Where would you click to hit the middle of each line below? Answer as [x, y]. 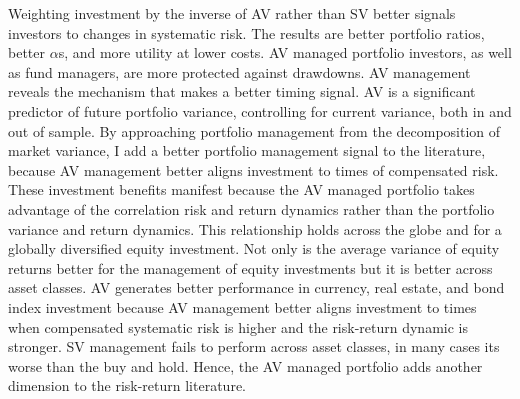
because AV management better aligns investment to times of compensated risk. [253, 169]
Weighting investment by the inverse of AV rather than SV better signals [232, 13]
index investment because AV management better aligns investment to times [242, 306]
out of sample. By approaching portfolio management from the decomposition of [254, 130]
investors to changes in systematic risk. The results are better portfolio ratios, [246, 32]
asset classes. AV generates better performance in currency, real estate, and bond [256, 287]
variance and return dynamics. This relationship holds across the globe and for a [255, 228]
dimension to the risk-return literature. [127, 385]
